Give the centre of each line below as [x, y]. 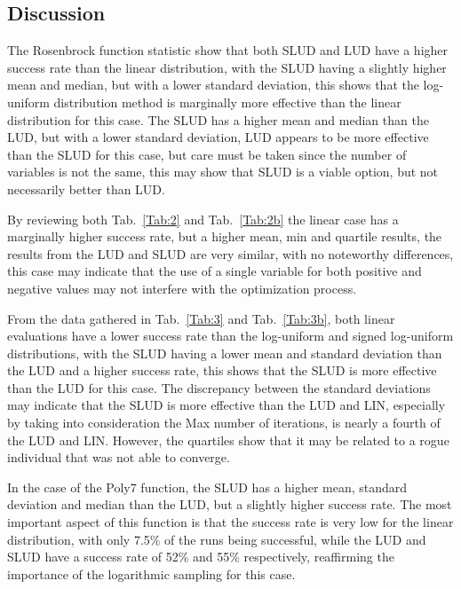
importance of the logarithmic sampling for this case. [151, 573]
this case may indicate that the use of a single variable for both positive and [215, 271]
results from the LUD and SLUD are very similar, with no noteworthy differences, [230, 253]
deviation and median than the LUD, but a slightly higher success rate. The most [230, 504]
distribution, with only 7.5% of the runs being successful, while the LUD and [217, 539]
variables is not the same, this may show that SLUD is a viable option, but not [223, 172]
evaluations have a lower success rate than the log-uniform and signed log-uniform [230, 336]
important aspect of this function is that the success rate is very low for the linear [230, 522]
